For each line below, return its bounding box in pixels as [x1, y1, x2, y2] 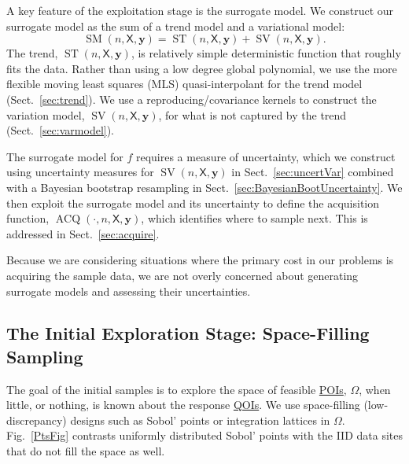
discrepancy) [6, 411, 67, 428]
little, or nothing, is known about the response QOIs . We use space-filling [6, 396, 360, 413]
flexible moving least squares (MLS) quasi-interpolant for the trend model [6, 75, 363, 92]
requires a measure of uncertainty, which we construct [135, 148, 396, 164]
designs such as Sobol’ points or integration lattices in [70, 411, 330, 428]
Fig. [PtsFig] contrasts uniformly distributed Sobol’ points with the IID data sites [6, 427, 403, 444]
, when [359, 381, 391, 397]
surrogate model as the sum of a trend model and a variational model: [6, 17, 345, 34]
